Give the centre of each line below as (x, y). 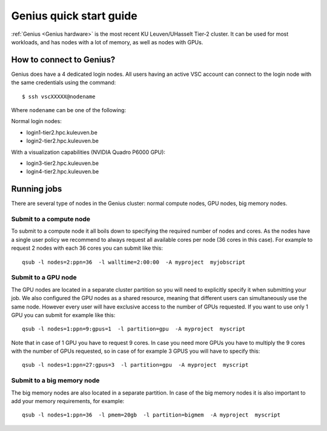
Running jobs (37, 189)
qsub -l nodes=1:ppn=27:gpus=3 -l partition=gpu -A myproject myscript (135, 365)
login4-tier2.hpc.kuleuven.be (63, 172)
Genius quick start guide (74, 16)
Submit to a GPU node (44, 278)
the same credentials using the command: (64, 82)
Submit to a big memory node (55, 381)
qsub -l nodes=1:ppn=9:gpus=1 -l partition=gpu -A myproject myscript (134, 329)
